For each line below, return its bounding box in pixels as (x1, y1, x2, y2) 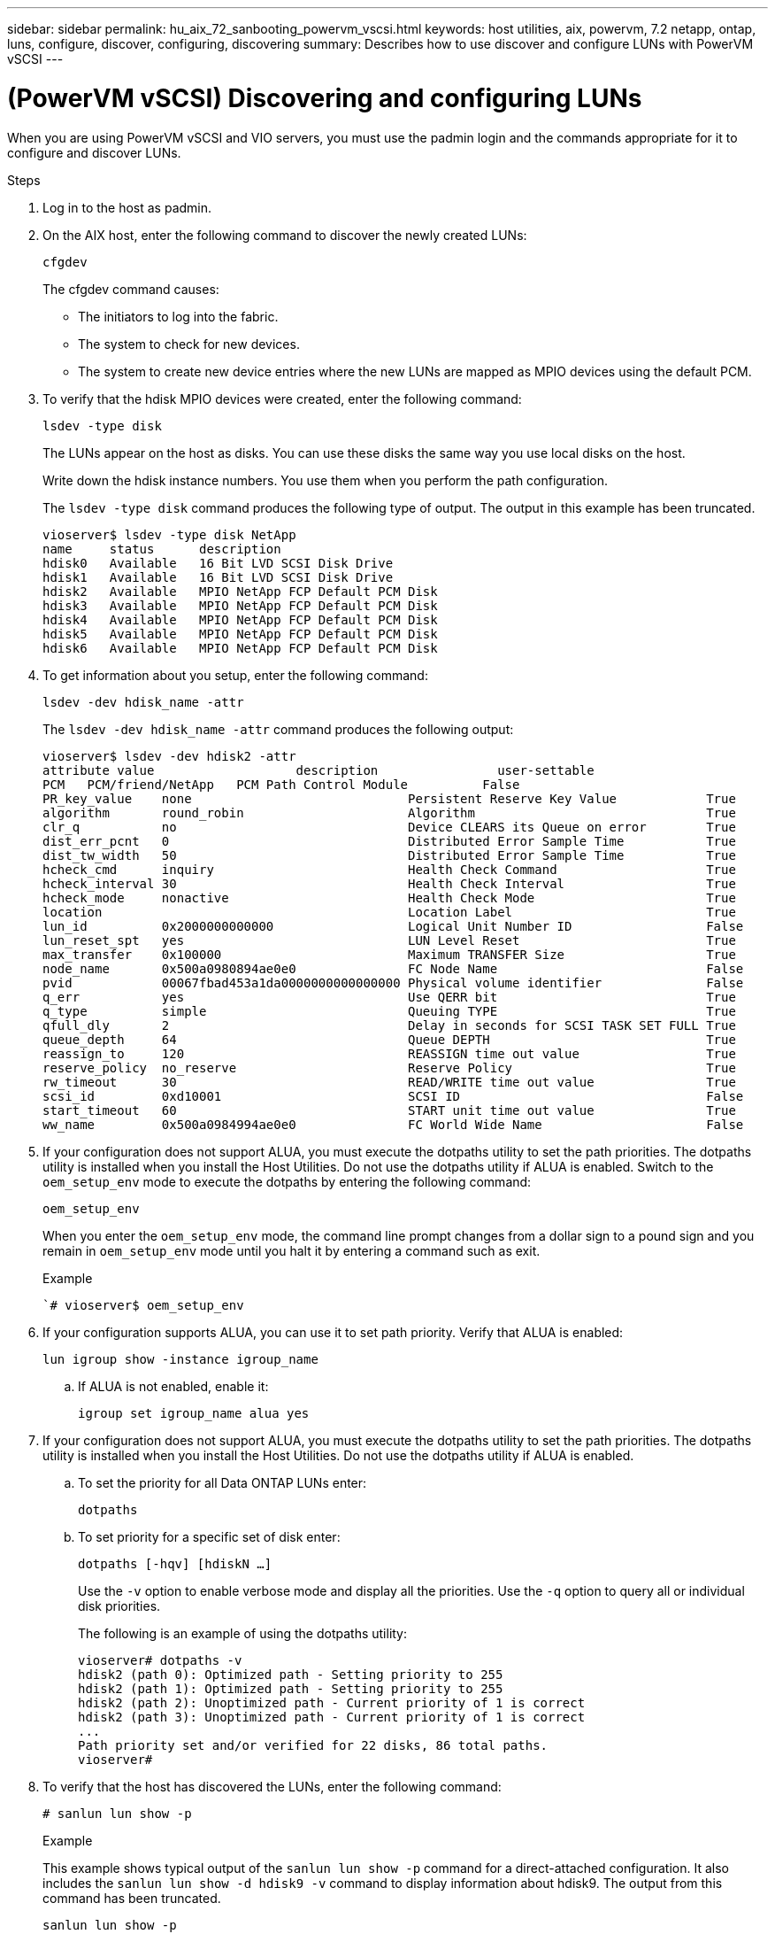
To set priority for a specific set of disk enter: (78, 1528, 341, 1544)
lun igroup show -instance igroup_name (42, 1351, 318, 1366)
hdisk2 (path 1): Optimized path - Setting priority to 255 (78, 1681, 503, 1696)
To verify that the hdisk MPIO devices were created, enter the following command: (42, 391, 522, 406)
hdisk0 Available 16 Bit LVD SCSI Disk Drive (42, 555, 394, 570)
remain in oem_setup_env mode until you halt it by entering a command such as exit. (42, 1242, 541, 1258)
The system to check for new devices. (78, 336, 300, 352)
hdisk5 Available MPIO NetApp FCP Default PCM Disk (42, 626, 438, 641)
